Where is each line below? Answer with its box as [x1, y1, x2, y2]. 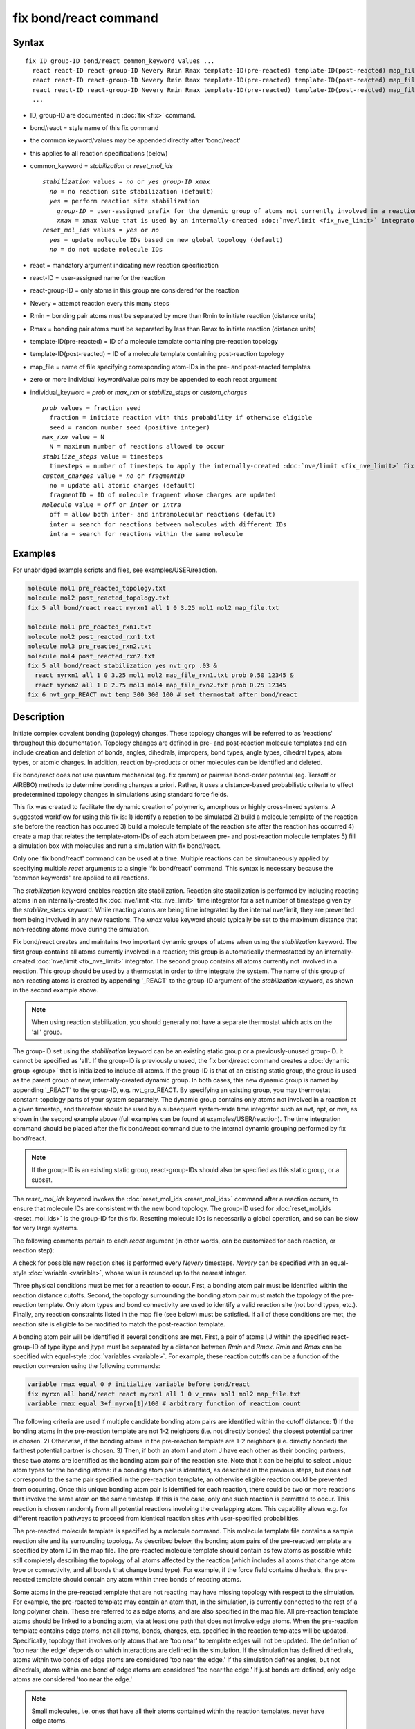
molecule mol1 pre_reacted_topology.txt [27, 584, 166, 592]
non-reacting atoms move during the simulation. [12, 925, 150, 934]
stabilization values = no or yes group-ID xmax [42, 178, 210, 186]
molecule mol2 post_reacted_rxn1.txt [27, 633, 156, 640]
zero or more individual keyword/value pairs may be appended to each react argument [30, 376, 277, 384]
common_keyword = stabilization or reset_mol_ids [30, 162, 173, 170]
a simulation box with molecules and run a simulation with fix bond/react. [12, 841, 221, 850]
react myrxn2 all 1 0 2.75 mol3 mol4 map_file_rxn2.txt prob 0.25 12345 [35, 681, 287, 689]
